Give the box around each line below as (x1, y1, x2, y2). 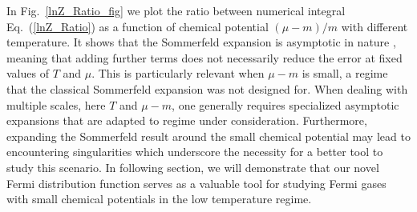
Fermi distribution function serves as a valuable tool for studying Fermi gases (6, 174, 387, 191)
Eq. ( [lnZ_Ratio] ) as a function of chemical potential (6, 18, 269, 34)
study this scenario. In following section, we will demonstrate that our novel (6, 158, 379, 175)
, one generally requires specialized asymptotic (172, 96, 399, 113)
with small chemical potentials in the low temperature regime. (6, 190, 312, 207)
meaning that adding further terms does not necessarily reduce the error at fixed (6, 49, 403, 66)
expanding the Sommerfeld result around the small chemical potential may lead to (6, 127, 411, 144)
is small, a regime (302, 65, 388, 82)
